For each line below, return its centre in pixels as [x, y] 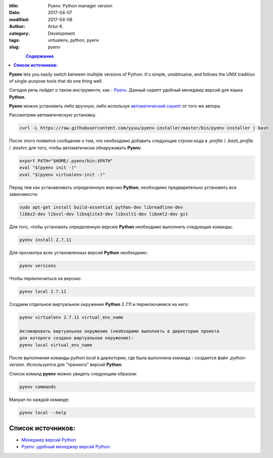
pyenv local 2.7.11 [43, 292]
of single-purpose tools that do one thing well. [56, 81]
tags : [15, 40]
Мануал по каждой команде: [39, 399]
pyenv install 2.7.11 [45, 240]
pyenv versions [38, 266]
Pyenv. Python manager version [80, 6]
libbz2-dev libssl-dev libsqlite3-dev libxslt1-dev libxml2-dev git [104, 214]
